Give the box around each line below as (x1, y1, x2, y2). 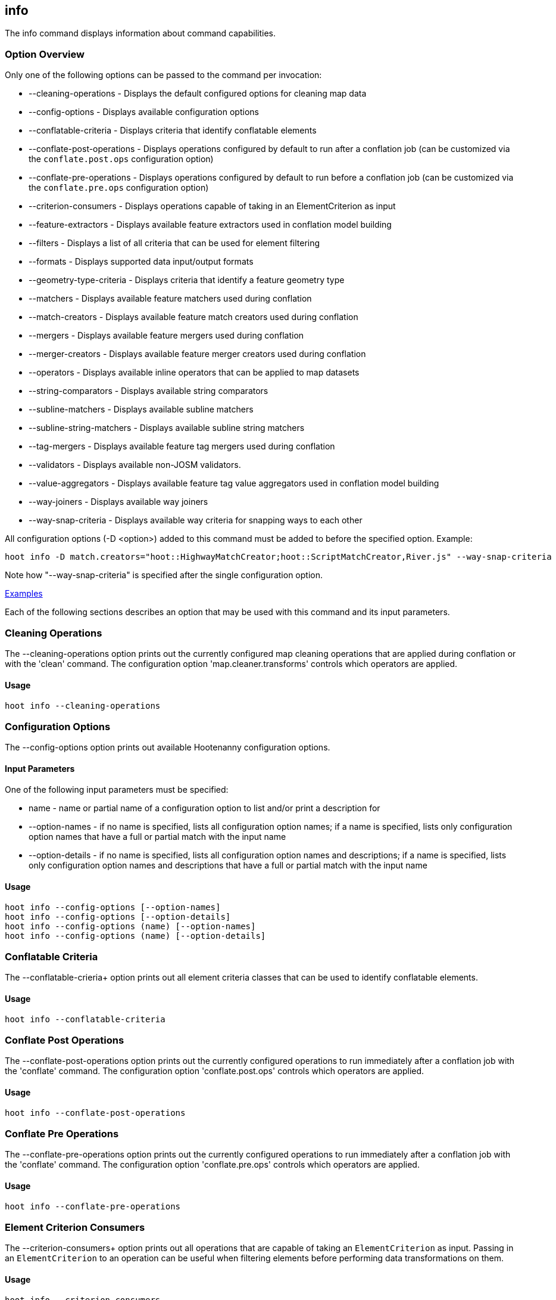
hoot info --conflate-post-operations (5, 1108, 186, 1118)
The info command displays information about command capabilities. (5, 28, 276, 39)
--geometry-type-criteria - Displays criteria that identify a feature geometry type (29, 275, 345, 286)
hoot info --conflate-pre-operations (5, 1202, 181, 1212)
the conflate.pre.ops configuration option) (29, 182, 209, 193)
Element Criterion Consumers (5, 1221, 145, 1233)
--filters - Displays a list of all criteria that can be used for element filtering (29, 238, 320, 249)
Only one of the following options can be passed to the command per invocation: (5, 70, 322, 80)
